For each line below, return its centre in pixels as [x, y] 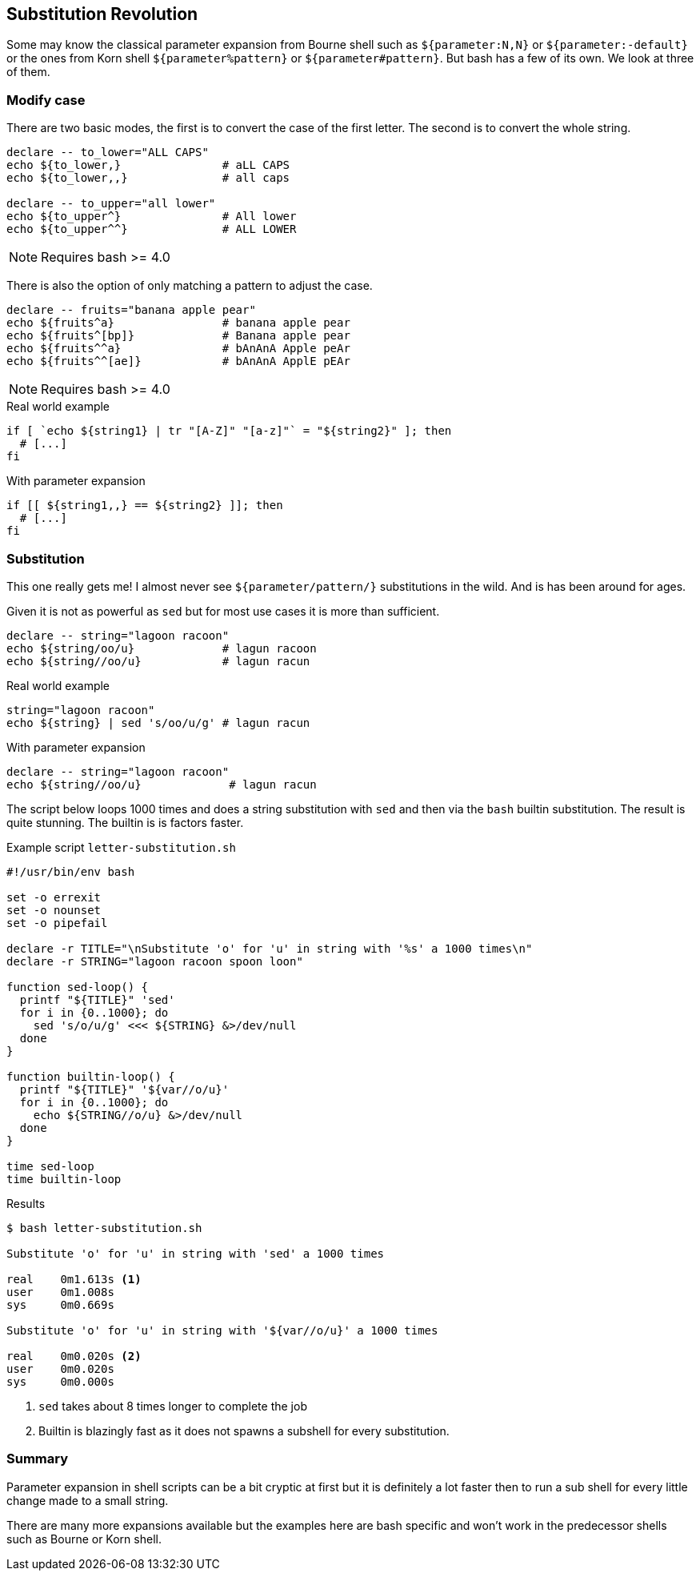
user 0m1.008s [60, 1292]
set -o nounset [54, 910]
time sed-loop [50, 1166]
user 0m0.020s [60, 1368]
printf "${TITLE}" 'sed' [97, 999]
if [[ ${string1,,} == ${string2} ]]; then [145, 506]
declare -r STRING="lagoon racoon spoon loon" [155, 961]
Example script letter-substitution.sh [121, 847]
